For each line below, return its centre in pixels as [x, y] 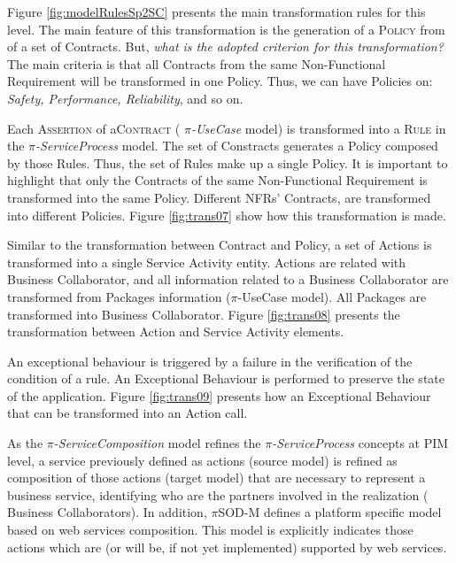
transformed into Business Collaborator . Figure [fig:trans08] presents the [204, 314]
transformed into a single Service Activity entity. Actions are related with [207, 262]
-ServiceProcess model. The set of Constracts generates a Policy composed [237, 146]
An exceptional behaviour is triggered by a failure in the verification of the [210, 361]
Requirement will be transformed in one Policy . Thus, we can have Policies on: [220, 81]
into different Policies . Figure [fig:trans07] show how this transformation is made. [227, 215]
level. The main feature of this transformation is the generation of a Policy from [226, 29]
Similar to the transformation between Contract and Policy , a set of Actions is [220, 245]
